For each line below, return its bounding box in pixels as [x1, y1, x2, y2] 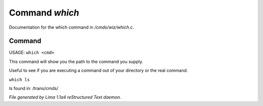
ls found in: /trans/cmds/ [9, 86, 58, 91]
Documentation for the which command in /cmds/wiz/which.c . [9, 24, 134, 30]
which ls [9, 77, 30, 82]
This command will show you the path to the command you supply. [9, 58, 143, 64]
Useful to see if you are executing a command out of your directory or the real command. [9, 68, 188, 73]
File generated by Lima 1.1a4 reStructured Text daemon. [9, 94, 121, 100]
